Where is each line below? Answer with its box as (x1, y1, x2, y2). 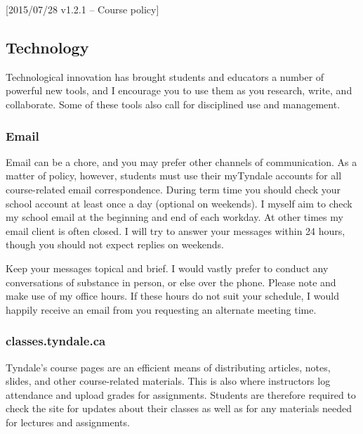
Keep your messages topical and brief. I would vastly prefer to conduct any (6, 260, 329, 275)
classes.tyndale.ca (6, 332, 106, 350)
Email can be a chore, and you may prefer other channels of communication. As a (6, 154, 357, 169)
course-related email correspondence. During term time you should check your (6, 181, 341, 196)
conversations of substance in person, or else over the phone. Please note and (6, 274, 336, 289)
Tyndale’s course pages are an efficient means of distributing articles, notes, (6, 359, 331, 374)
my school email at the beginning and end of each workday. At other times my (6, 210, 343, 224)
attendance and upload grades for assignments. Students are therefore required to (6, 387, 356, 402)
